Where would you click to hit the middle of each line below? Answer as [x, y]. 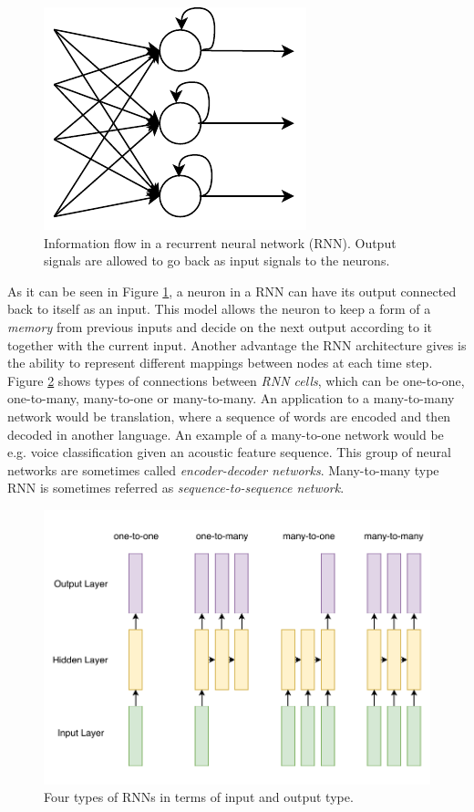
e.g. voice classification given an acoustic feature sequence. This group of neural [229, 452]
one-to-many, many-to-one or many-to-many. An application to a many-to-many [231, 398]
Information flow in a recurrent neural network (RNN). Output [220, 242]
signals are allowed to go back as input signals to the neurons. [217, 260]
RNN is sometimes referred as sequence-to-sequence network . [176, 488]
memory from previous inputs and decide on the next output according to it [220, 326]
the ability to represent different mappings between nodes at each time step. [220, 363]
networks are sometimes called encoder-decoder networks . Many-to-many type [223, 469]
